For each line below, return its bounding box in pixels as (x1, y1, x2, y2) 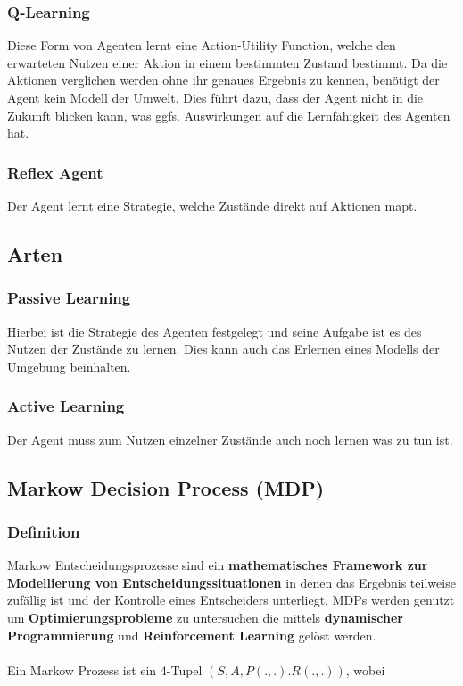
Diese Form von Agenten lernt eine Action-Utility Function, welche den (7, 36, 396, 54)
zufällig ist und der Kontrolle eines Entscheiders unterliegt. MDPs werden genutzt (7, 590, 455, 609)
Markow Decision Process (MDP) (7, 473, 325, 501)
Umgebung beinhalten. (7, 356, 131, 375)
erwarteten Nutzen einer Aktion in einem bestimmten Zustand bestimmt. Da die (7, 53, 448, 71)
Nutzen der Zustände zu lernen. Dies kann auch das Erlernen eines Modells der (7, 339, 440, 358)
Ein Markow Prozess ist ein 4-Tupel (7, 660, 203, 679)
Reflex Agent (7, 161, 103, 183)
